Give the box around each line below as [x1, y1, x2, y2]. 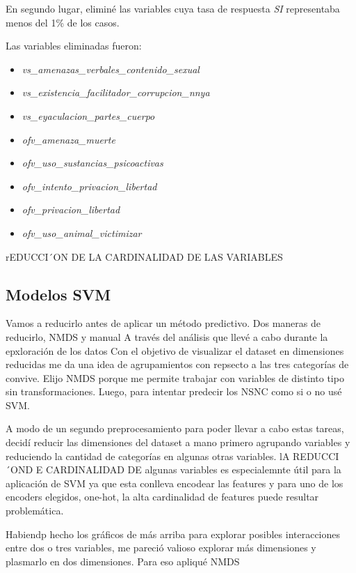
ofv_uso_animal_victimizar [22, 225, 142, 240]
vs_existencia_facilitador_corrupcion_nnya [22, 85, 210, 100]
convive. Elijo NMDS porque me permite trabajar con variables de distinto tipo [6, 370, 344, 385]
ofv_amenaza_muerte [22, 132, 115, 146]
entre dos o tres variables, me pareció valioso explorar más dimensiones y [6, 540, 316, 555]
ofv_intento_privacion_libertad [22, 178, 157, 193]
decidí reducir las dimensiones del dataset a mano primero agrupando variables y [6, 435, 350, 450]
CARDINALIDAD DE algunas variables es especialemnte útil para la [45, 462, 341, 477]
